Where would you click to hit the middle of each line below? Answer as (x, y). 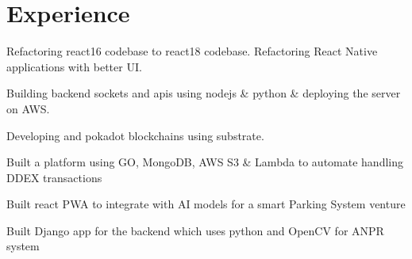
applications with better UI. (74, 66)
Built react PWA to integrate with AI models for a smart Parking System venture (206, 204)
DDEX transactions (54, 177)
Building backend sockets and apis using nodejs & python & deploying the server (204, 93)
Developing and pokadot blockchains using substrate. (135, 135)
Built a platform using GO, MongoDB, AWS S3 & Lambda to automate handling (205, 162)
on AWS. (28, 108)
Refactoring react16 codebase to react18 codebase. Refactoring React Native (192, 51)
